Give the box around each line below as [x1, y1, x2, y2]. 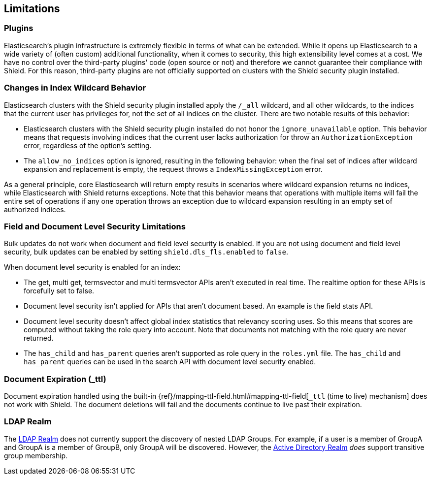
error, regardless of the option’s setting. [24, 141, 152, 150]
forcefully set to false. [24, 287, 95, 295]
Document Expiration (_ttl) [4, 374, 106, 384]
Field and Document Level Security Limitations [4, 221, 186, 231]
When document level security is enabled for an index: [4, 263, 181, 272]
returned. [24, 334, 54, 343]
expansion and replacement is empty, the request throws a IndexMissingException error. [24, 164, 323, 173]
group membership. [4, 451, 68, 460]
